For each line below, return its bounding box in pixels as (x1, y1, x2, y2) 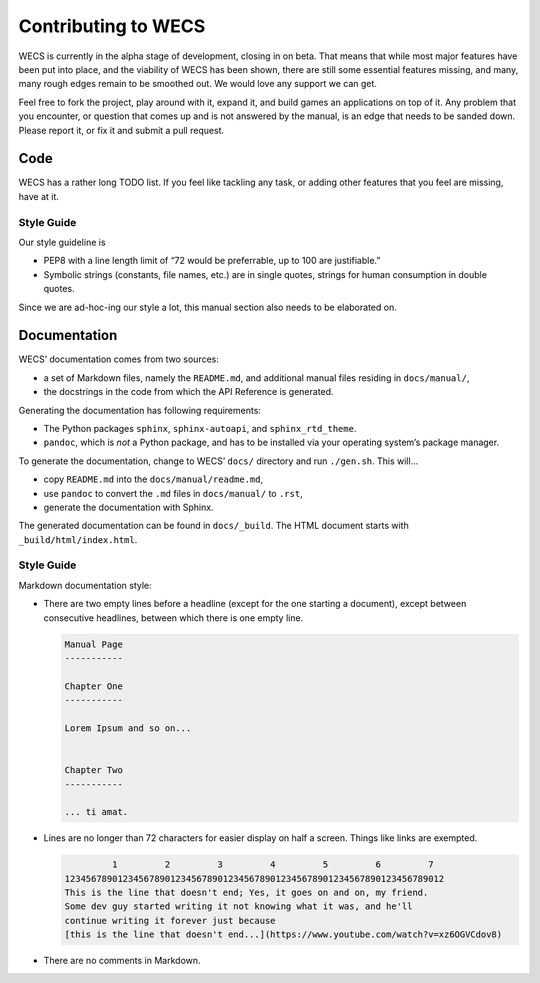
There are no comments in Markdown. (43, 955, 201, 967)
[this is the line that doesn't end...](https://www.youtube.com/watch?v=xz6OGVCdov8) (64, 929, 503, 940)
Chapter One (64, 680, 124, 692)
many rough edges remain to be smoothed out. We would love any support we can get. (18, 78, 377, 90)
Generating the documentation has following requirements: (18, 404, 262, 416)
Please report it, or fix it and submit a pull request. (18, 124, 225, 136)
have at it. (18, 190, 60, 202)
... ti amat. (64, 806, 129, 818)
